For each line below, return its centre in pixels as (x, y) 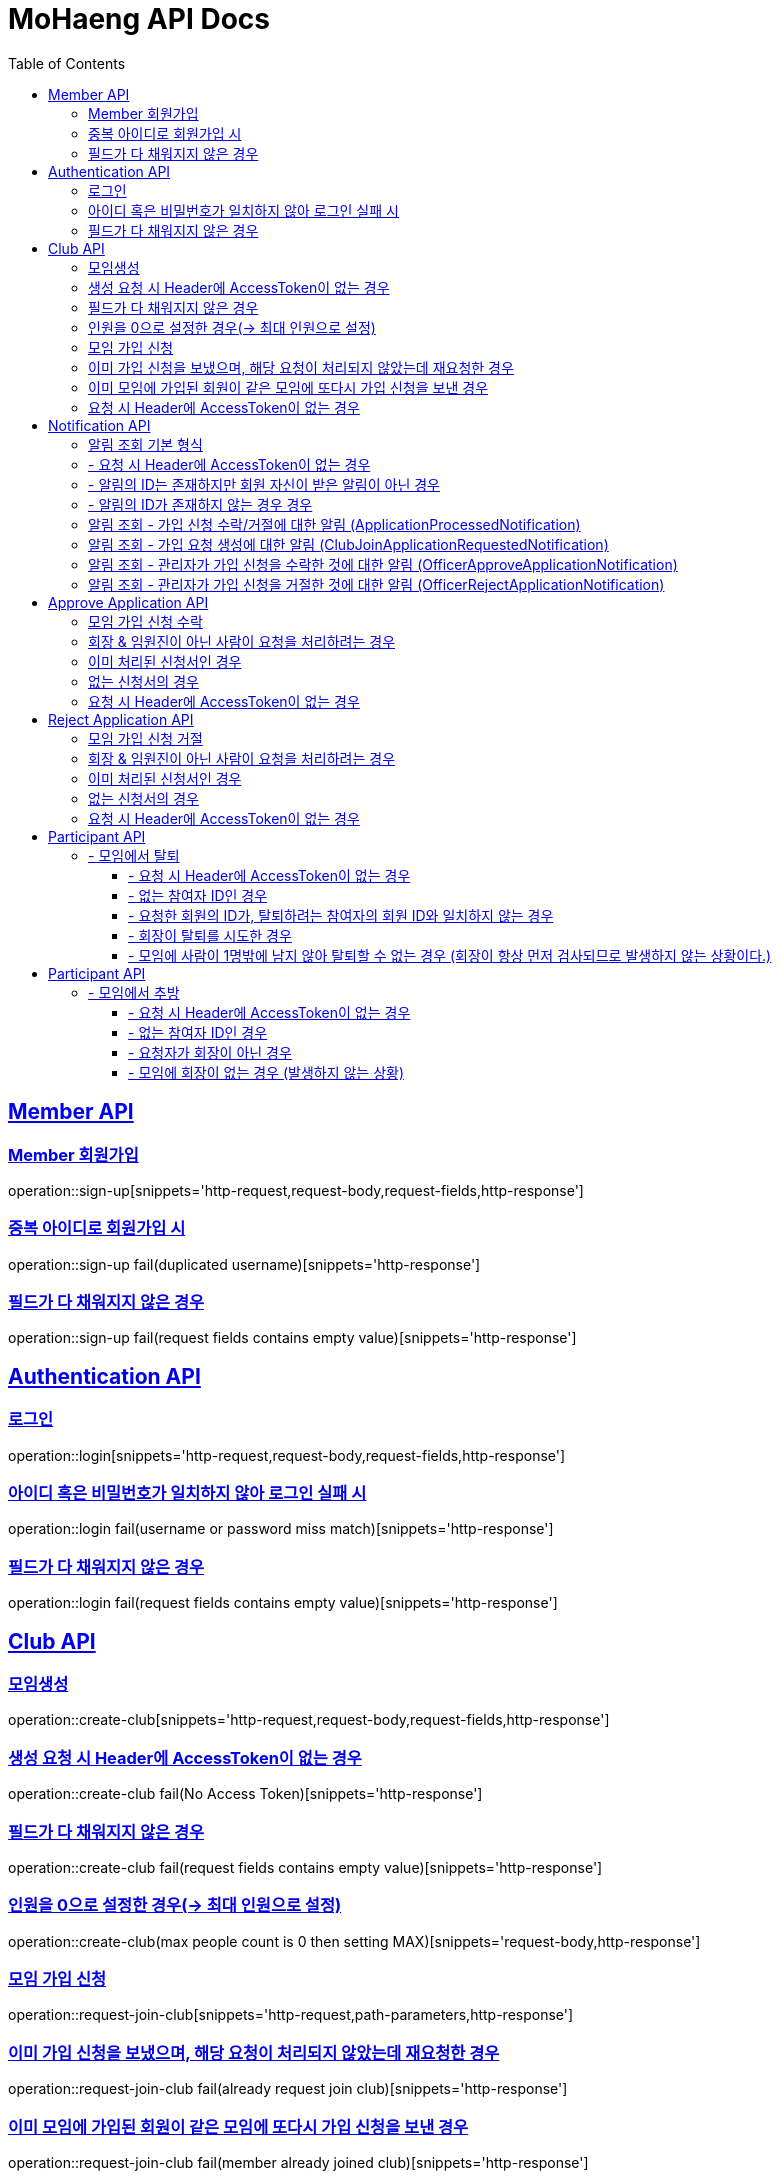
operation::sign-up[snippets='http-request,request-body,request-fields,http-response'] (296, 1190)
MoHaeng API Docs (139, 19)
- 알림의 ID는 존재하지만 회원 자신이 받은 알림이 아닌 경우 (264, 484)
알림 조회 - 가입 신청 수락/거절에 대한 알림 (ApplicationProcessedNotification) (334, 524)
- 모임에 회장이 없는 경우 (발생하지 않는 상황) (266, 1072)
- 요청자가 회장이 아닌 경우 (210, 1052)
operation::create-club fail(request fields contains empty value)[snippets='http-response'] (305, 1867)
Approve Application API (128, 602)
